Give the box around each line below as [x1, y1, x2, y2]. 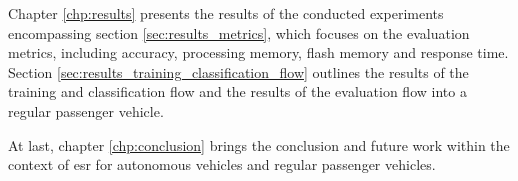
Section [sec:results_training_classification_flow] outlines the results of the [8, 61, 469, 82]
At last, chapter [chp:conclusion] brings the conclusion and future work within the [8, 134, 510, 155]
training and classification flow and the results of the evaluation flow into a [8, 81, 467, 102]
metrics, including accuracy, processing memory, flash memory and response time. [8, 42, 509, 63]
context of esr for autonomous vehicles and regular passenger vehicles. [8, 154, 436, 175]
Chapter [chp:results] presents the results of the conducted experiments [8, 3, 444, 23]
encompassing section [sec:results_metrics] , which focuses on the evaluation [8, 22, 470, 43]
